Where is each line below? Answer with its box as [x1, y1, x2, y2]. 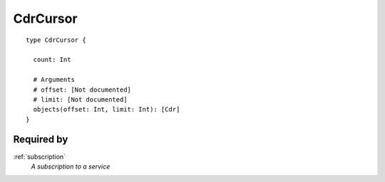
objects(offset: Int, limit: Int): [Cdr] [33, 105, 180, 114]
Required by [13, 134, 68, 146]
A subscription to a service [31, 162, 111, 171]
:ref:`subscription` [13, 152, 66, 161]
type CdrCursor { [26, 36, 86, 44]
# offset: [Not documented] [33, 85, 132, 94]
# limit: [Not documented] [33, 95, 128, 103]
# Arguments [33, 75, 75, 84]
